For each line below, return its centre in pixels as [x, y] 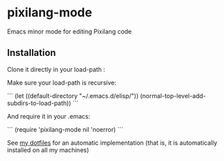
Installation [32, 53]
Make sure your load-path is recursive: [62, 83]
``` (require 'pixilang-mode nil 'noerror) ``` [65, 129]
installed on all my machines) [48, 150]
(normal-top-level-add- [173, 96]
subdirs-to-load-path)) [39, 103]
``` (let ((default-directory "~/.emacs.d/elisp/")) [73, 96]
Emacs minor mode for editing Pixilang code [70, 31]
